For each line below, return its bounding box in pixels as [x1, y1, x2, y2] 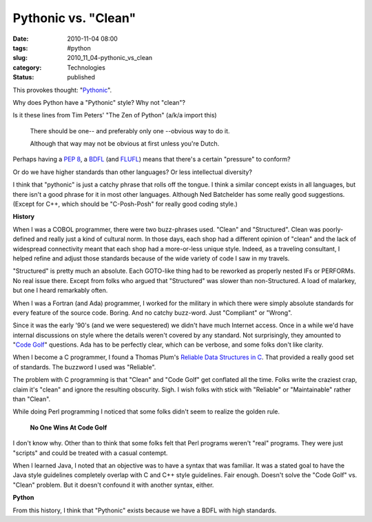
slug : [12, 54, 28, 62]
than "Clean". [12, 395, 51, 403]
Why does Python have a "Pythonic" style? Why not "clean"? [12, 98, 186, 106]
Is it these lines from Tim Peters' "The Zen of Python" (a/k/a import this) [12, 111, 217, 119]
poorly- [322, 225, 344, 233]
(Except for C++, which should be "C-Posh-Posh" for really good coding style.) [12, 200, 238, 209]
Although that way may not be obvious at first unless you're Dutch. [30, 139, 220, 148]
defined [12, 235, 35, 243]
